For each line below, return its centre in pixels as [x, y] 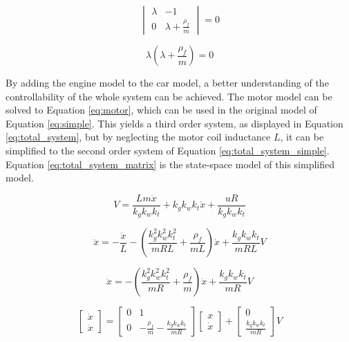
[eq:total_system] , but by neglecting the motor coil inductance [138, 137]
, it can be [302, 137]
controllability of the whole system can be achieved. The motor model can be [169, 96]
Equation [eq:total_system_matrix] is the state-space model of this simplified [170, 164]
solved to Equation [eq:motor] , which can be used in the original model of [161, 110]
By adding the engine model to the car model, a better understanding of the [167, 82]
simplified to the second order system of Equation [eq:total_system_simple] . [168, 150]
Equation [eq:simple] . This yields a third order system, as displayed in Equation [174, 123]
